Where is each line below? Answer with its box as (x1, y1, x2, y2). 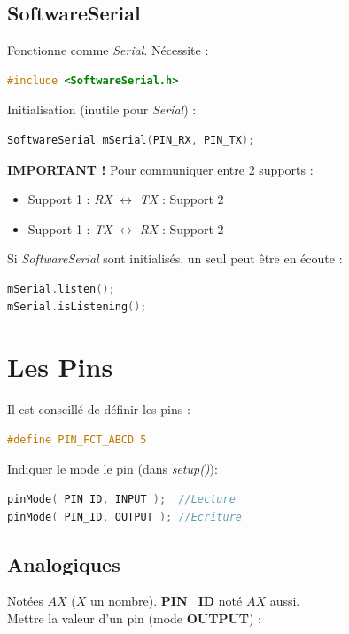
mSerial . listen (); (7, 282, 115, 295)
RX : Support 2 (139, 219, 224, 238)
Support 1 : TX (27, 219, 112, 238)
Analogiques (7, 550, 120, 577)
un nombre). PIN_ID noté (90, 591, 243, 610)
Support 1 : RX (27, 190, 112, 208)
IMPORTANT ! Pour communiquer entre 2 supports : (7, 160, 314, 178)
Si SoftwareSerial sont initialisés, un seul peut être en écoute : (7, 249, 343, 268)
